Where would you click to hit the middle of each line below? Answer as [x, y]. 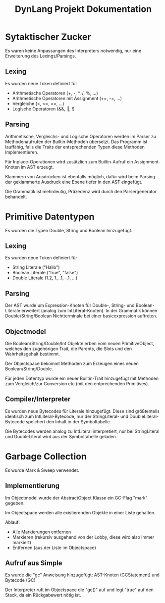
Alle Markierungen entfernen [42, 532]
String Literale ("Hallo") [36, 267]
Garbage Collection [46, 456]
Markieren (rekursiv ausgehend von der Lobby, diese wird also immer [83, 537]
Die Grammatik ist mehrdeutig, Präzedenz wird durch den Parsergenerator [81, 191]
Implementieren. [22, 152]
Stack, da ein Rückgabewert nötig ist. [43, 595]
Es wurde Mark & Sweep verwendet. [42, 470]
